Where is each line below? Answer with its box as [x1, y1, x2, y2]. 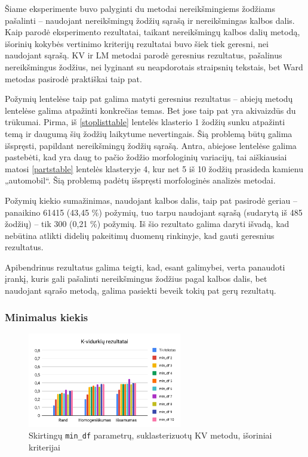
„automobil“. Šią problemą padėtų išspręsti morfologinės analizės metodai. [5, 174, 276, 186]
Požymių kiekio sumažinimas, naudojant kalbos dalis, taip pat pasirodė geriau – [5, 194, 297, 206]
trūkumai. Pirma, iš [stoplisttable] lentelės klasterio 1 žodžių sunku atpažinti [5, 116, 285, 128]
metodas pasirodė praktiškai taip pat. [5, 72, 142, 85]
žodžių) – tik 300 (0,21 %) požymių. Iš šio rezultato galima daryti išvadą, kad [5, 217, 289, 230]
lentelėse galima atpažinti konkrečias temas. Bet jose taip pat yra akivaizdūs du [5, 104, 296, 116]
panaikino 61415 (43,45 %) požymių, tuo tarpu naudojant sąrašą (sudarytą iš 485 [5, 206, 303, 218]
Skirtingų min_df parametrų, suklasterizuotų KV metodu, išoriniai [29, 429, 272, 442]
